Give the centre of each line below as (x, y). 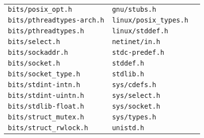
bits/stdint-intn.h (44, 85)
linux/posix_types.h (150, 20)
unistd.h (128, 128)
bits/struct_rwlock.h (48, 128)
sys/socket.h (136, 106)
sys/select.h (136, 95)
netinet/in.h (136, 42)
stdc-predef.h (138, 52)
